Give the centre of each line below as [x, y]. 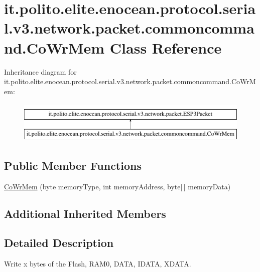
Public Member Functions [73, 165]
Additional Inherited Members [85, 213]
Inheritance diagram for [40, 71]
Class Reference [166, 47]
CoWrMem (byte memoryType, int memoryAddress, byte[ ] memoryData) [117, 186]
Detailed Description [59, 243]
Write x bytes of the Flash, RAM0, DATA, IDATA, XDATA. [98, 264]
